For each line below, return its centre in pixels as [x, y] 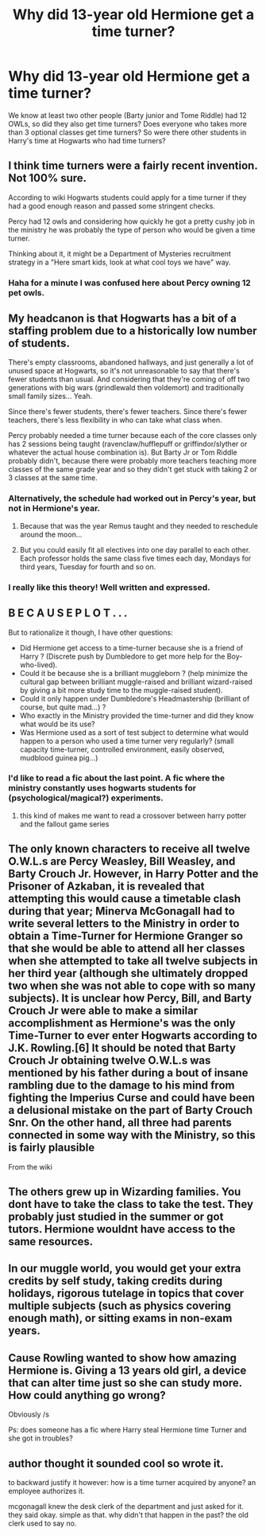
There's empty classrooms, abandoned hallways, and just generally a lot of [131, 362]
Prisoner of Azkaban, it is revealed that [106, 887]
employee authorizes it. [46, 1491]
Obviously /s [29, 1414]
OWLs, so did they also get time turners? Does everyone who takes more [128, 123]
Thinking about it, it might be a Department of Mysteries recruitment [120, 253]
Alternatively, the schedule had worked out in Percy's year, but [132, 498]
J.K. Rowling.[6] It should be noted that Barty [122, 1048]
